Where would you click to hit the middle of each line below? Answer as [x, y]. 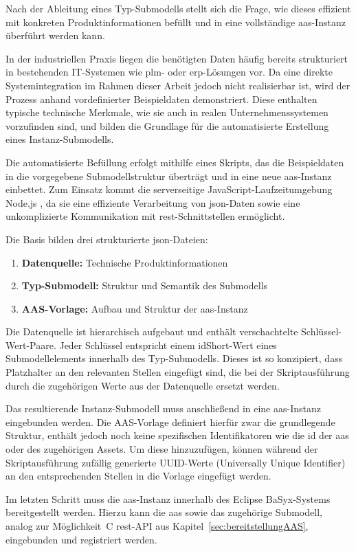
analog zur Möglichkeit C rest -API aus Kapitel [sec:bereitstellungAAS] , [157, 526]
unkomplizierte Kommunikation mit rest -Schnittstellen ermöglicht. [145, 216]
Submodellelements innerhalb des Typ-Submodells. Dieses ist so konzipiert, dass [174, 358]
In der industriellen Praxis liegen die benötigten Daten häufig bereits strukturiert [177, 58]
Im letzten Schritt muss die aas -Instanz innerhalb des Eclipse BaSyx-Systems [168, 498]
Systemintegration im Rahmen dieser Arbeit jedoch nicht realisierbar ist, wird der [178, 85]
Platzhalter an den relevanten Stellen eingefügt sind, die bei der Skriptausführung [178, 372]
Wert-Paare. [31, 345]
